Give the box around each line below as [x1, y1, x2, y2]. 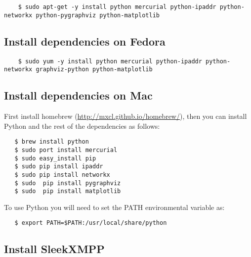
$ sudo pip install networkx [14, 171, 110, 178]
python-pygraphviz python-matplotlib [36, 11, 160, 19]
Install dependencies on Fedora [4, 33, 166, 49]
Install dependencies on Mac [4, 88, 153, 103]
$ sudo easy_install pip [14, 154, 96, 162]
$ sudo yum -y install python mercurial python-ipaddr [18, 57, 202, 65]
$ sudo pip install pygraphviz [14, 179, 121, 187]
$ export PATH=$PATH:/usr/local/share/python [14, 219, 167, 227]
